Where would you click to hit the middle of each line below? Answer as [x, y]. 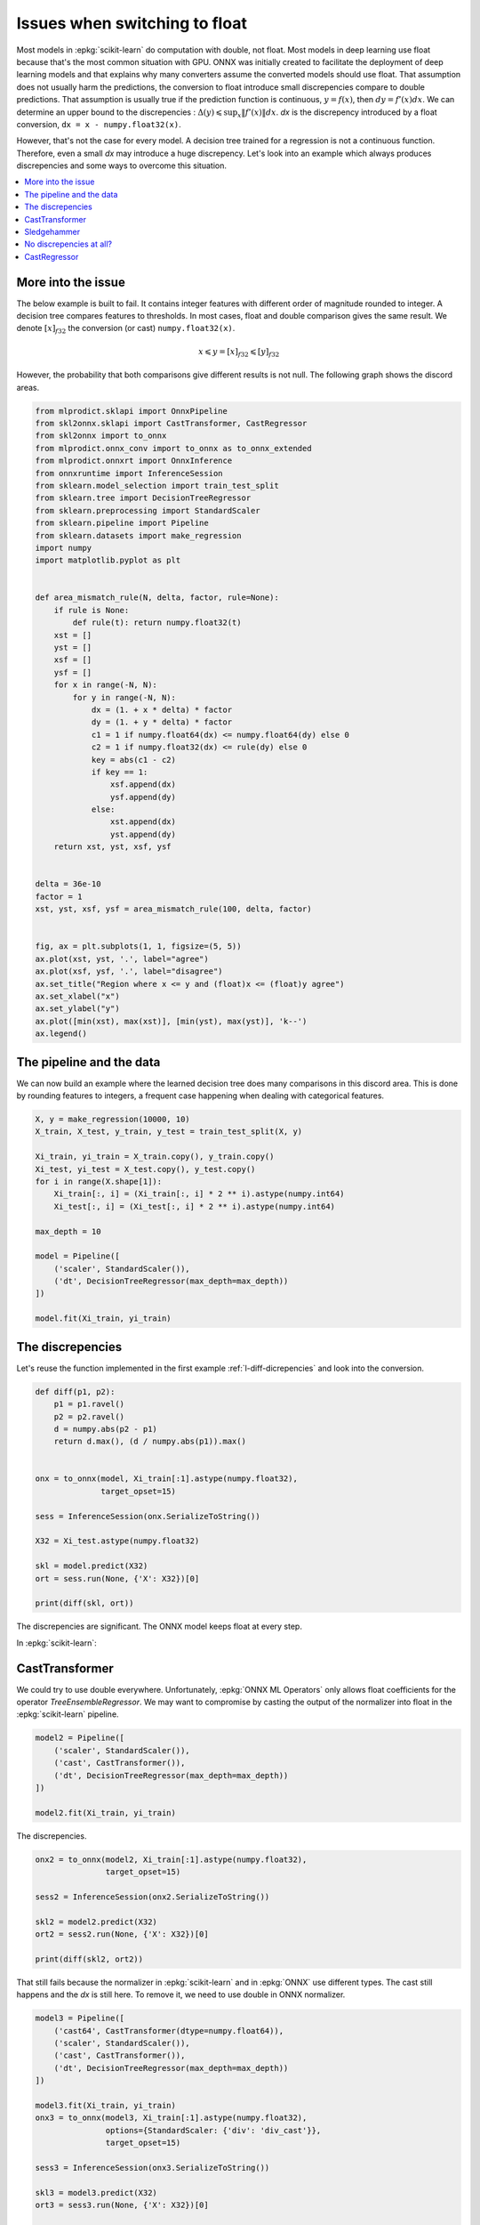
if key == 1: [120, 772]
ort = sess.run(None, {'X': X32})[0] [117, 1578]
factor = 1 [59, 896]
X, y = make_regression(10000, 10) [112, 1119]
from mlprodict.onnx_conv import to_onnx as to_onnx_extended [173, 448]
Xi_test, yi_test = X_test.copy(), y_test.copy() [145, 1169]
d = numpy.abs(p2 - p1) [105, 1429]
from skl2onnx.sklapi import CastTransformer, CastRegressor [171, 423]
